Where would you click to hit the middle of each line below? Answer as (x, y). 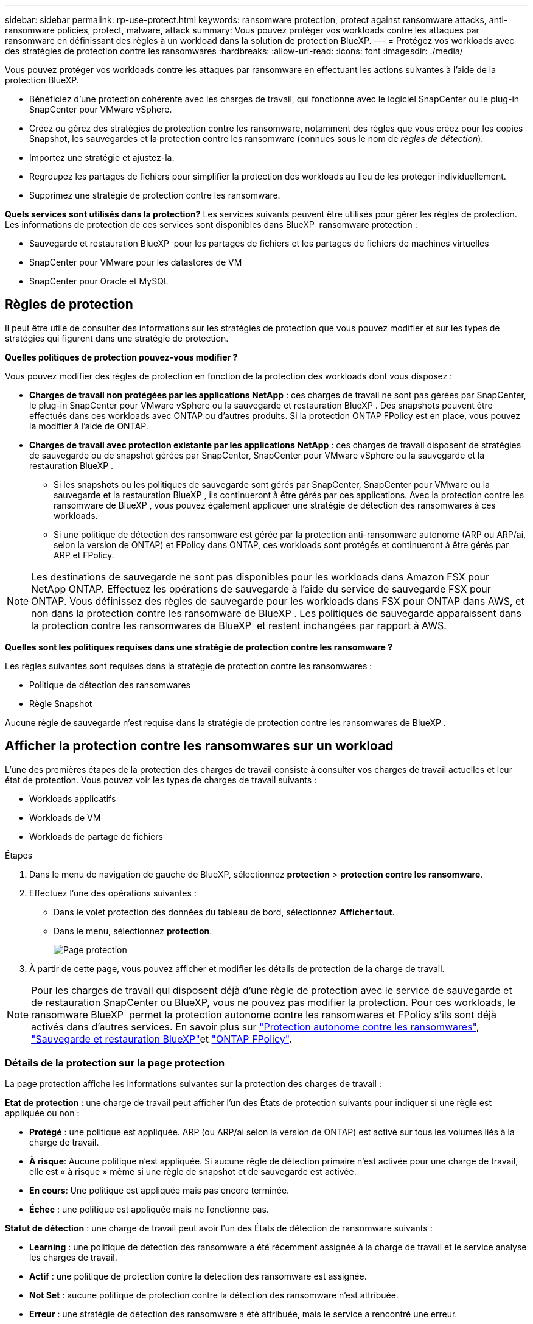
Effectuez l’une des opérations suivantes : (113, 893)
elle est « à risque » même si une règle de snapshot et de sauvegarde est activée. (193, 1172)
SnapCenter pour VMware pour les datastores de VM (136, 262)
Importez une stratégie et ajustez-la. (102, 157)
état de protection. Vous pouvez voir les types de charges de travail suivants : (161, 780)
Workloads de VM (65, 817)
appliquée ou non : (42, 1113)
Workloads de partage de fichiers (96, 836)
